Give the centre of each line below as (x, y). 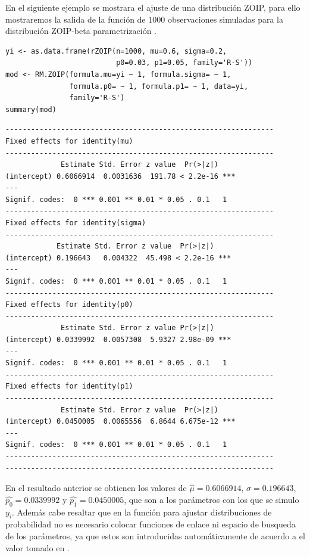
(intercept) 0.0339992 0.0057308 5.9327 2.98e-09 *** (118, 340)
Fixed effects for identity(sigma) (76, 223)
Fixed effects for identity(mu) (69, 141)
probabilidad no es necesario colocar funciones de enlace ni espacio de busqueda (151, 524)
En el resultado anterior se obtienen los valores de (96, 488)
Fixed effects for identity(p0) (69, 305)
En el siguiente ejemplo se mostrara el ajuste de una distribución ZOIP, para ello (153, 7)
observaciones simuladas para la (225, 19)
